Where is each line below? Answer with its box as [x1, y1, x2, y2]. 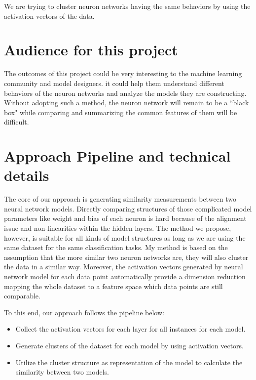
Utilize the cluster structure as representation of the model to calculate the [15, 357, 243, 367]
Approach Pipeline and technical [4, 146, 231, 166]
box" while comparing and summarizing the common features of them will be [4, 107, 237, 117]
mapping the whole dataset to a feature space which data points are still [4, 281, 223, 291]
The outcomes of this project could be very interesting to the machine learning [4, 68, 242, 79]
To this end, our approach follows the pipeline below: [4, 307, 164, 317]
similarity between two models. [15, 367, 109, 377]
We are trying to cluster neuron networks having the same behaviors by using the [4, 1, 251, 11]
